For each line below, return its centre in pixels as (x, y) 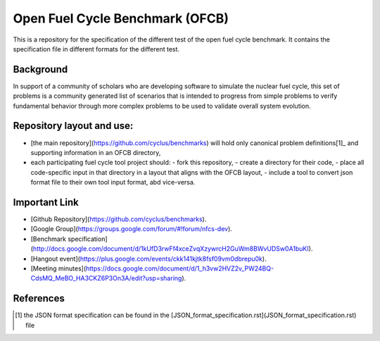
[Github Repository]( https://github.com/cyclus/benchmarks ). (119, 219)
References (39, 298)
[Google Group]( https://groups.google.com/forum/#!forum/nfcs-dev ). (131, 229)
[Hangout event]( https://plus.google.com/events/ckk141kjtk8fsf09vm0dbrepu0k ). (148, 259)
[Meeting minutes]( (58, 268)
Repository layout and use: (73, 126)
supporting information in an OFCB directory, (96, 152)
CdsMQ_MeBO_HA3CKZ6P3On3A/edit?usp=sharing (106, 278)
